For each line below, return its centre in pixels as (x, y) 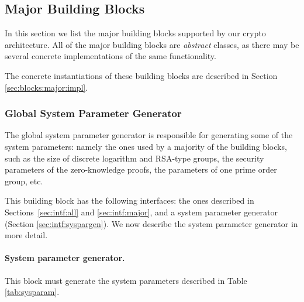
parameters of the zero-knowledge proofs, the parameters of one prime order (141, 169)
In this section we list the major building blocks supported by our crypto (135, 33)
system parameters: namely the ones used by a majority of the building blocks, (146, 146)
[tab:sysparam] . (32, 292)
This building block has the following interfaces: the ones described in (129, 200)
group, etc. (24, 181)
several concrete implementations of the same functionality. (110, 56)
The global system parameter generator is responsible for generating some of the (149, 135)
